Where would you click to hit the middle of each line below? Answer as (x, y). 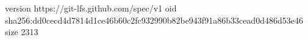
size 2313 (22, 32)
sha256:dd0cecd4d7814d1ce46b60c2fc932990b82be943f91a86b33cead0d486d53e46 (154, 20)
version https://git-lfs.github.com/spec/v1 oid (91, 8)
